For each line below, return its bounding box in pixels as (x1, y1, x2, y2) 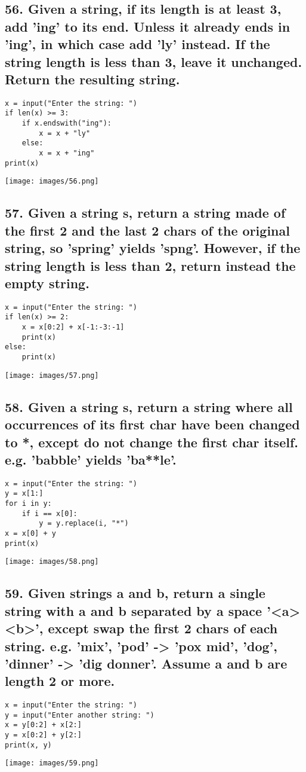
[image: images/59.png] (5, 759, 99, 768)
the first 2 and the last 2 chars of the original (5, 221, 290, 239)
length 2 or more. (5, 672, 115, 690)
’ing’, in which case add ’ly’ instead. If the (5, 35, 270, 53)
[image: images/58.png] (5, 557, 99, 566)
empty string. (5, 273, 89, 292)
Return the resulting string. (5, 69, 180, 88)
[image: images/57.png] (5, 371, 99, 380)
